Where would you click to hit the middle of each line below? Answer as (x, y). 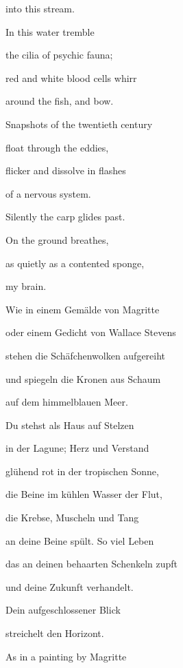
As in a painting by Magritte (66, 656)
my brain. (26, 286)
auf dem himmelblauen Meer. (67, 402)
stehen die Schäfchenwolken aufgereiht (86, 355)
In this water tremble (50, 31)
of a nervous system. (48, 193)
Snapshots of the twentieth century (79, 124)
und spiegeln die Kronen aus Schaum (83, 378)
